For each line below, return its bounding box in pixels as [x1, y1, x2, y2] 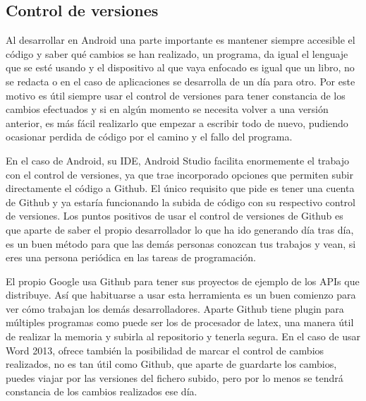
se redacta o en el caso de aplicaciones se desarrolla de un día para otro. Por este [6, 73, 355, 88]
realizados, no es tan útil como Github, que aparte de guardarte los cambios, [6, 357, 337, 371]
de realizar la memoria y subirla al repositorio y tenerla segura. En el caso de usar [6, 329, 360, 344]
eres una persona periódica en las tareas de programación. [6, 250, 256, 265]
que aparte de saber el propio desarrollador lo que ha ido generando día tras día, [6, 222, 354, 237]
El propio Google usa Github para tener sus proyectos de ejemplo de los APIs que [6, 273, 360, 288]
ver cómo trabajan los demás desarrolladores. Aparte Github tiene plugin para [6, 301, 344, 316]
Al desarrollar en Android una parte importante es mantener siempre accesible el [6, 32, 355, 47]
